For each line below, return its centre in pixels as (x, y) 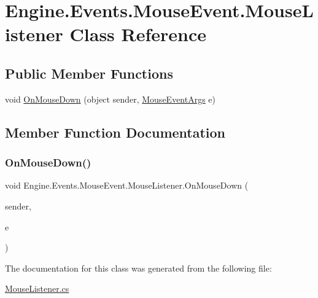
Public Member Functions (89, 73)
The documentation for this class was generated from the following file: (138, 268)
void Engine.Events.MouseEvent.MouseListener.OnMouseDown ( (127, 185)
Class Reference (138, 34)
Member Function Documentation (115, 132)
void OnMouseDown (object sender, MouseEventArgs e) (111, 99)
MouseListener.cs (37, 288)
